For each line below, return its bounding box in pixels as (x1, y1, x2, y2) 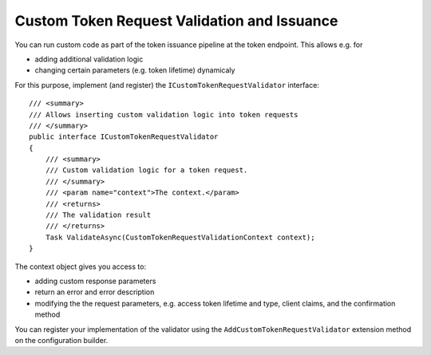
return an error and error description (34, 287, 155, 297)
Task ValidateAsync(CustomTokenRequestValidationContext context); (45, 232, 315, 242)
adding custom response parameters (34, 276, 156, 286)
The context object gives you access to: (14, 262, 147, 271)
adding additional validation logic (34, 54, 144, 64)
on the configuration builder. (14, 335, 109, 345)
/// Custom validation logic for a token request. (45, 166, 248, 175)
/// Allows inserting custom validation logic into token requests (29, 110, 299, 119)
